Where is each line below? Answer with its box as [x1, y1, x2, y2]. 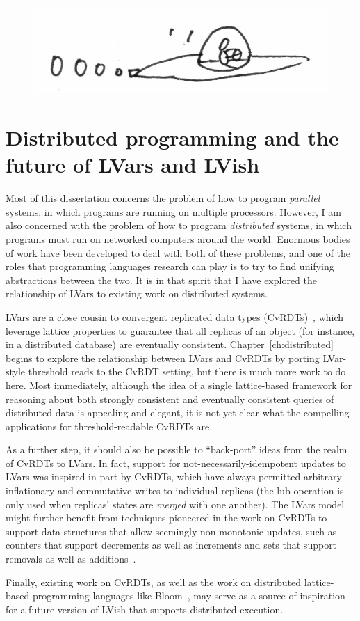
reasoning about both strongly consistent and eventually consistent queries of [6, 391, 334, 406]
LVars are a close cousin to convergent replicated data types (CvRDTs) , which [6, 309, 344, 324]
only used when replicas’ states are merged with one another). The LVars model [6, 496, 345, 511]
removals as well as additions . [6, 551, 136, 566]
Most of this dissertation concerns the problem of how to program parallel [6, 191, 320, 205]
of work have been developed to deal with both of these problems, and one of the [6, 245, 351, 260]
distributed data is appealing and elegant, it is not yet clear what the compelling [6, 405, 350, 420]
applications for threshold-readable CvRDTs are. [6, 418, 213, 433]
